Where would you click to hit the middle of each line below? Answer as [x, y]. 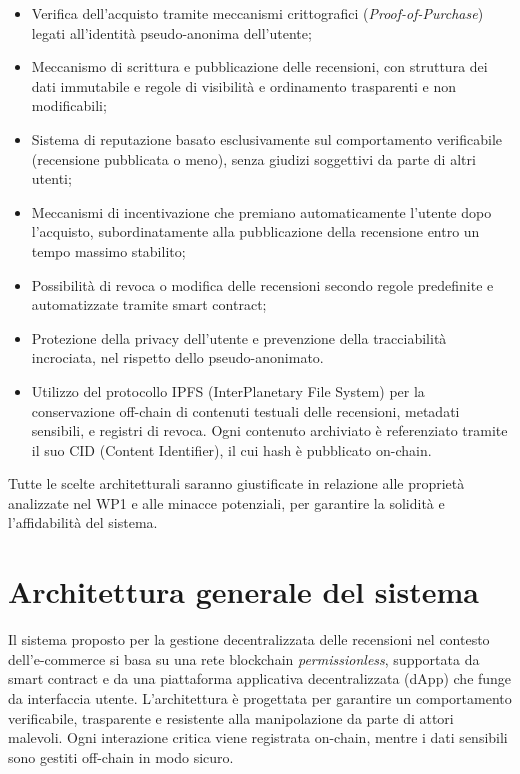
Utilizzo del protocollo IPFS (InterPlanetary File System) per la [228, 390]
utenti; [51, 178]
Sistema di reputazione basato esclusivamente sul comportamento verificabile [267, 138]
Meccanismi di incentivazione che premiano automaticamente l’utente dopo [261, 211]
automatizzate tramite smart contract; [149, 304]
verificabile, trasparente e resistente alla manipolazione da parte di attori [231, 717]
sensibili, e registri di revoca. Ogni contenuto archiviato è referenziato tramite [269, 430]
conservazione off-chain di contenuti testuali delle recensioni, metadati [245, 410]
